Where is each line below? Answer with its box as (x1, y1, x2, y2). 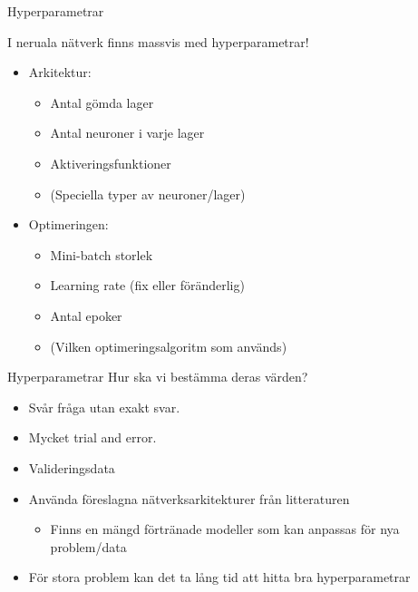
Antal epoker (50, 306, 122, 325)
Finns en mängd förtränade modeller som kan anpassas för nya (50, 519, 400, 539)
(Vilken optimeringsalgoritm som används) (50, 336, 287, 355)
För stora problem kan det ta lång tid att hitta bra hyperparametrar (28, 568, 411, 587)
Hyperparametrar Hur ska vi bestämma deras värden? (7, 367, 308, 386)
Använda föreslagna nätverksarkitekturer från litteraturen (28, 489, 350, 508)
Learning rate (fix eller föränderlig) (50, 276, 245, 295)
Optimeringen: (28, 215, 109, 234)
